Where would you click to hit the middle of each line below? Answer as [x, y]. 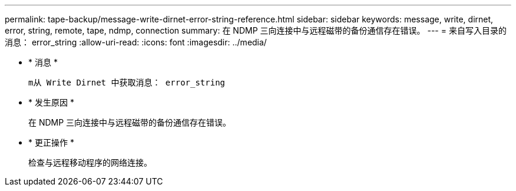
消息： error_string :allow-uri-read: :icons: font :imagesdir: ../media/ [136, 42]
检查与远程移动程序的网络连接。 [90, 162]
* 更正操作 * [51, 142]
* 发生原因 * [51, 102]
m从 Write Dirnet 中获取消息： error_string [127, 83]
